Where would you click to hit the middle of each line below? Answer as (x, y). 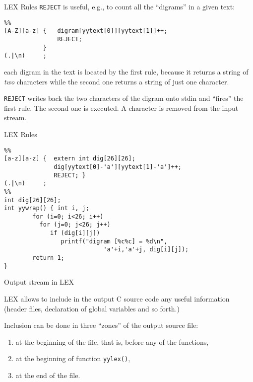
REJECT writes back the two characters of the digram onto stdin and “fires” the (124, 98)
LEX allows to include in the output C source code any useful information (117, 299)
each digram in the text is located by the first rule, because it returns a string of (126, 71)
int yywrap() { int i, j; (47, 208)
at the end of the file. (48, 375)
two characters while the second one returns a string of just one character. (117, 81)
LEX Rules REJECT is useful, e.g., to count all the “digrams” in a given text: (120, 6)
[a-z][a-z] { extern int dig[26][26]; (70, 159)
